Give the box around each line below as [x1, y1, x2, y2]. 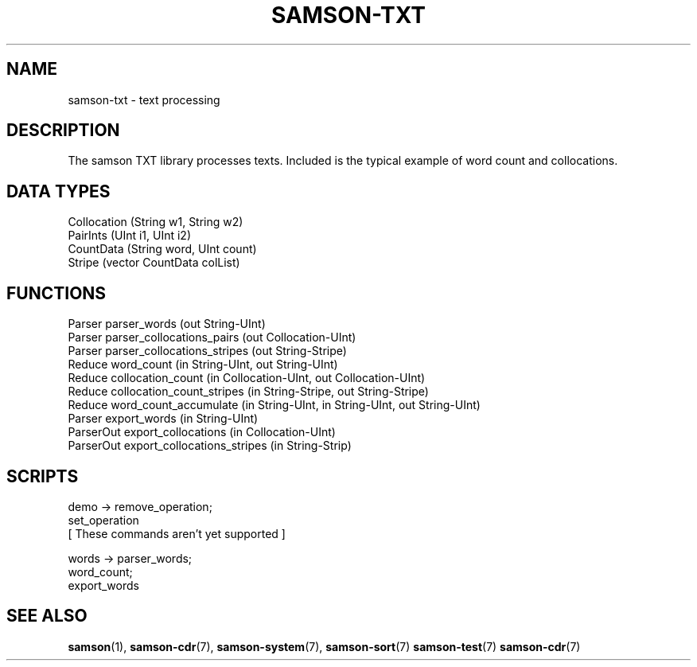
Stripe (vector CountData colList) [68, 255, 240, 270]
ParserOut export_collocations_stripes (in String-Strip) [68, 439, 352, 453]
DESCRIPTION [6, 120, 120, 141]
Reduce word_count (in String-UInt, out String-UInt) [68, 357, 338, 372]
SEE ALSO [6, 606, 88, 626]
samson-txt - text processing [68, 92, 220, 107]
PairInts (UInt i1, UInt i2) [68, 228, 192, 243]
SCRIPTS [6, 466, 79, 486]
